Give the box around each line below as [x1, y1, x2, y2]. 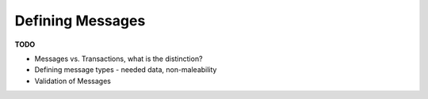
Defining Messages [14, 12, 146, 29]
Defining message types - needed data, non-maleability [34, 65, 217, 74]
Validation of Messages [34, 76, 111, 86]
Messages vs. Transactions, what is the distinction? [34, 54, 203, 63]
